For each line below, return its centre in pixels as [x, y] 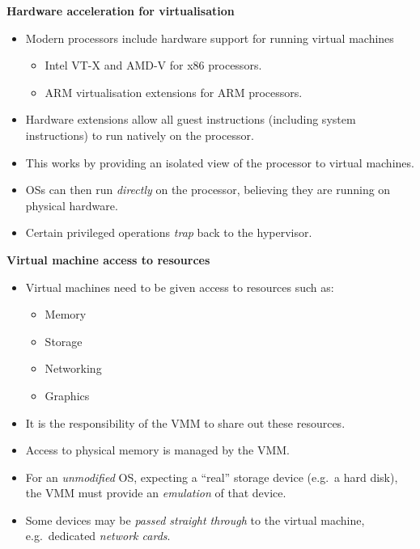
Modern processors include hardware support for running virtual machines [210, 38]
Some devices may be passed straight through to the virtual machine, [195, 519]
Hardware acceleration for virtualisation [121, 11]
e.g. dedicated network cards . [98, 536]
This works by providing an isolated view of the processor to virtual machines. [220, 162]
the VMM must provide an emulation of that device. [156, 493]
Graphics [67, 395]
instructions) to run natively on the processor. [140, 135]
